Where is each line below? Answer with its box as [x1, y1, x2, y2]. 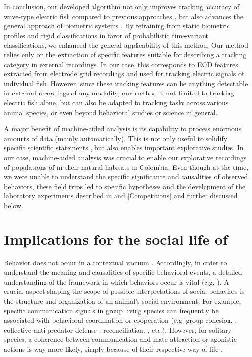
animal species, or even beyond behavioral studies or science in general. [4, 107, 218, 117]
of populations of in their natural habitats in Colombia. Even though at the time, [4, 162, 249, 172]
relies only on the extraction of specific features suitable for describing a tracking [4, 49, 247, 59]
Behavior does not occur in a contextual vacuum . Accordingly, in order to [4, 257, 227, 267]
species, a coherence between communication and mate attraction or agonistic [4, 334, 237, 344]
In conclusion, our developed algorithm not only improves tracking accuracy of [4, 1, 240, 11]
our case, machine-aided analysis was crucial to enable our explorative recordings [4, 152, 247, 162]
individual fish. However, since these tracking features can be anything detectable [4, 78, 248, 88]
